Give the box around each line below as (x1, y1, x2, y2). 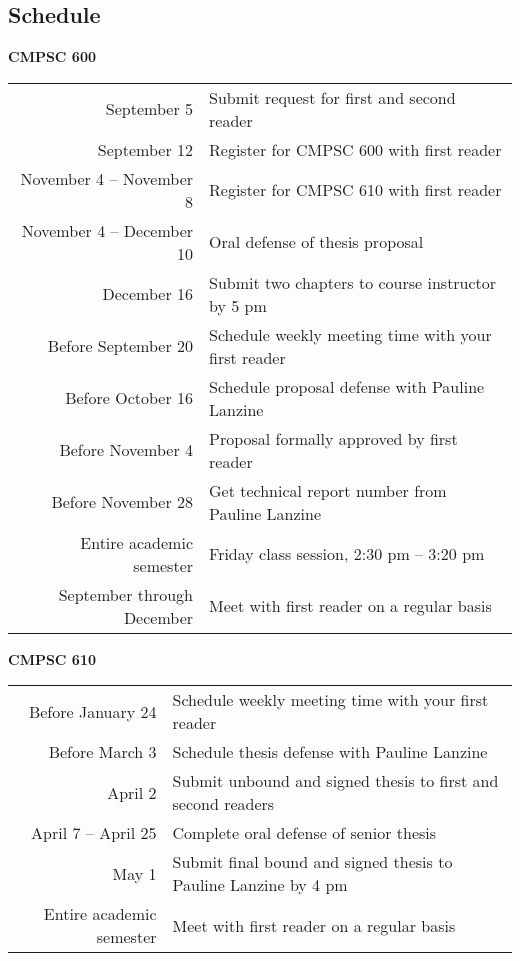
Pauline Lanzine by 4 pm (172, 873, 348, 897)
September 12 (97, 137, 194, 161)
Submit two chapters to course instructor (209, 270, 497, 294)
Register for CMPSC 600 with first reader (209, 137, 502, 161)
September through (58, 582, 194, 606)
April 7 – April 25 (31, 821, 157, 845)
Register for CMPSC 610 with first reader (209, 178, 502, 202)
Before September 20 (47, 334, 194, 358)
